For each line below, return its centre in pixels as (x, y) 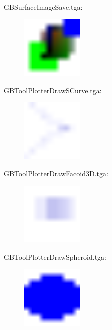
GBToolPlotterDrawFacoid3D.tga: (56, 173)
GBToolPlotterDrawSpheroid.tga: (55, 256)
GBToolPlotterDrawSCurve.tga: (53, 90)
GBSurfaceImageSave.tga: (43, 7)
